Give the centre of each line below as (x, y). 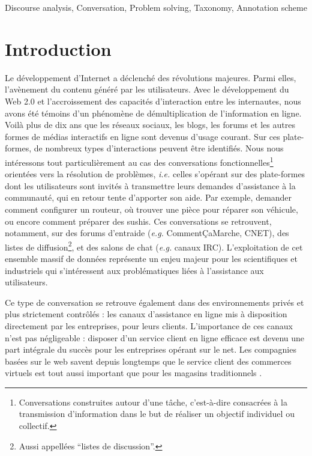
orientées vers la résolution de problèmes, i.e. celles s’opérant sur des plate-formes (155, 174)
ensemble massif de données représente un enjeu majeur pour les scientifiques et (151, 258)
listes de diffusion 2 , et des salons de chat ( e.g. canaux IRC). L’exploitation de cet (154, 246)
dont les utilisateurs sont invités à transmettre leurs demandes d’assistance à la (150, 185)
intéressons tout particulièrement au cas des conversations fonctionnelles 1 (139, 161)
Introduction (58, 48)
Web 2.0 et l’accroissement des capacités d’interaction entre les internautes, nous (153, 101)
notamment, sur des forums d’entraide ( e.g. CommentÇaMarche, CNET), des (147, 233)
